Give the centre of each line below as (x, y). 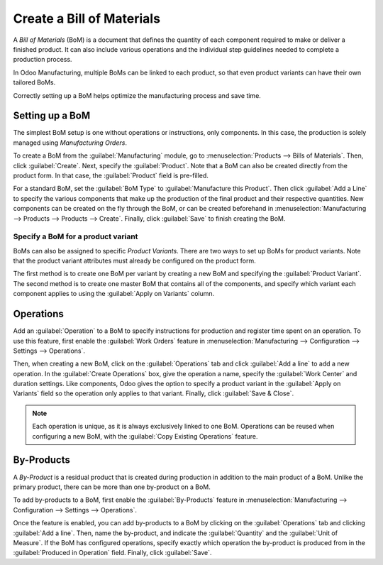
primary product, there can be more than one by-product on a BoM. (112, 487)
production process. (43, 60)
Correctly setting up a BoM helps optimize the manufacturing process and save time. (137, 95)
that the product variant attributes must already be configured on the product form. (134, 261)
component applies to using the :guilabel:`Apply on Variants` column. (114, 294)
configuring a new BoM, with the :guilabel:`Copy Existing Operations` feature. (145, 436)
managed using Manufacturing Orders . (70, 143)
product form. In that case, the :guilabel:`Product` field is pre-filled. (111, 175)
